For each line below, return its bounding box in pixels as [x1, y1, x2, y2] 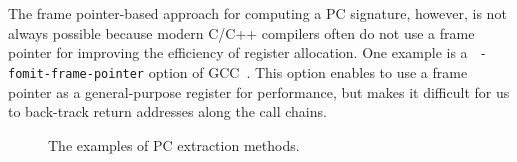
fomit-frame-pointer [8, 66, 145, 81]
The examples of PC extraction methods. [48, 134, 300, 155]
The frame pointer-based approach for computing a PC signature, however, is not [8, 3, 507, 23]
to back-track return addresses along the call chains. [8, 101, 327, 122]
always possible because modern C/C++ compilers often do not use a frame [8, 22, 475, 43]
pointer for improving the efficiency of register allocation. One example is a [8, 42, 468, 63]
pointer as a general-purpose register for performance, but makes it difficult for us [8, 81, 510, 102]
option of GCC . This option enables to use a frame [148, 61, 468, 82]
